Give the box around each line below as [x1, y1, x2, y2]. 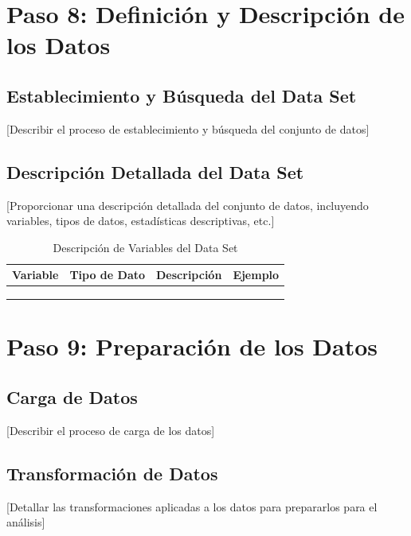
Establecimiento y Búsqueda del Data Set [6, 83, 357, 107]
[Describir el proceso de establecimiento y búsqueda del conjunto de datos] [6, 120, 370, 137]
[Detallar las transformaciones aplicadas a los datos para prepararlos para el [6, 498, 378, 515]
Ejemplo [233, 266, 280, 283]
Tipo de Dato [69, 266, 146, 283]
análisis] [6, 514, 45, 530]
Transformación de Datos [6, 460, 218, 485]
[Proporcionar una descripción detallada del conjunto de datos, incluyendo [6, 196, 369, 213]
